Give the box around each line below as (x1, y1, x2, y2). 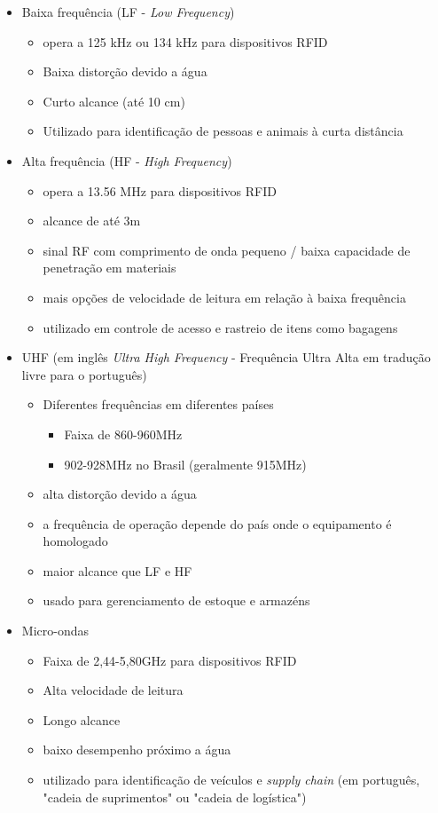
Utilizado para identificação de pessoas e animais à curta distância (43, 122, 403, 140)
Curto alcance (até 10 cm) (43, 91, 185, 110)
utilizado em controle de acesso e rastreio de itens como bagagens (43, 318, 398, 336)
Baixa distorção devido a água (43, 62, 207, 81)
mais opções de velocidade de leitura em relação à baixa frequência (43, 288, 406, 306)
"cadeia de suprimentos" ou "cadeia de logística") (43, 787, 307, 806)
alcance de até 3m (43, 211, 141, 230)
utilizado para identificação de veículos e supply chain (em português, (43, 770, 420, 789)
